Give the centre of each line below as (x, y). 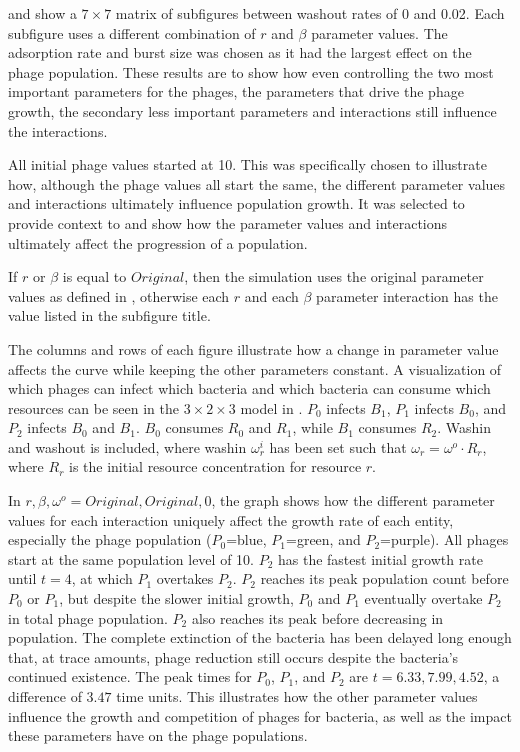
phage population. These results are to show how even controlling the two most (251, 71)
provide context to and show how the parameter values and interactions (228, 222)
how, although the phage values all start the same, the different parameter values (257, 183)
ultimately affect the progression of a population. (158, 242)
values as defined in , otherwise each (119, 295)
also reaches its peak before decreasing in (317, 617)
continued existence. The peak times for (130, 676)
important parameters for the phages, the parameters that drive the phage (236, 91)
